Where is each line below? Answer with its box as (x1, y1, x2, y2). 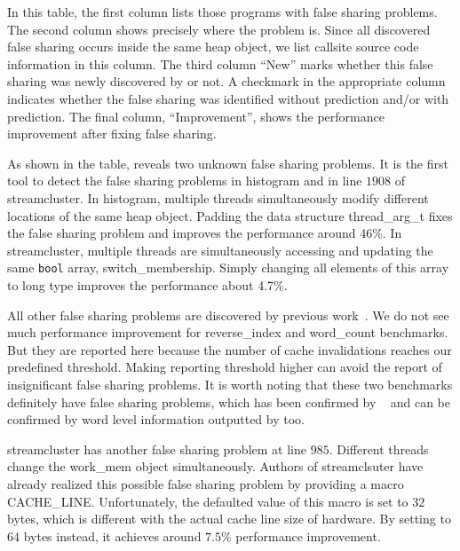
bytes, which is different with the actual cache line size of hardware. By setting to (7, 509, 451, 528)
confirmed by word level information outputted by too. (7, 410, 305, 429)
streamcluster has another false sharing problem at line (7, 439, 306, 458)
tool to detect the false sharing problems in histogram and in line (7, 171, 362, 190)
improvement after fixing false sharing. (7, 124, 217, 143)
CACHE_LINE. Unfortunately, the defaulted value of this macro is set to (7, 492, 408, 510)
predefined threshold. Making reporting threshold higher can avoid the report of (7, 358, 442, 376)
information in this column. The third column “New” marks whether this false (7, 54, 433, 73)
